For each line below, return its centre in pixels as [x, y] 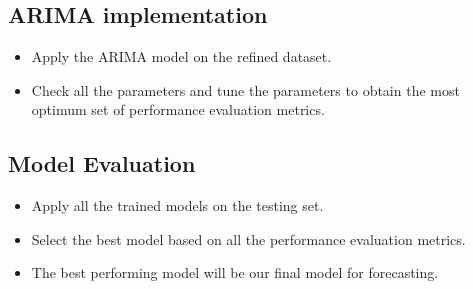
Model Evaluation [102, 163]
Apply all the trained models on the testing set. [177, 205]
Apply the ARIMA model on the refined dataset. [181, 56]
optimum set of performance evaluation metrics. [178, 109]
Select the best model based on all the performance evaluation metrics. [248, 238]
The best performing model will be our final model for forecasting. [235, 272]
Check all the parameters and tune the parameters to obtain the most [245, 89]
